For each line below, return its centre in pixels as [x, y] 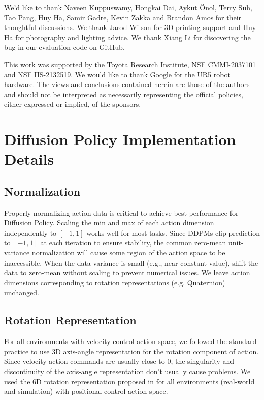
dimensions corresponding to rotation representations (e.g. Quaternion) [115, 282]
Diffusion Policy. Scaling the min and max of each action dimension [109, 223]
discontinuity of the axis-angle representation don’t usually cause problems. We [127, 371]
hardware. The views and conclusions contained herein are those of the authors [127, 84]
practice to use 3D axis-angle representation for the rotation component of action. [131, 351]
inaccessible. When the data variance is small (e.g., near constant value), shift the [131, 262]
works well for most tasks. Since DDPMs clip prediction [173, 232]
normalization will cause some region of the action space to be [128, 253]
